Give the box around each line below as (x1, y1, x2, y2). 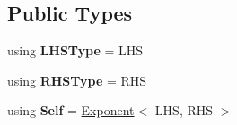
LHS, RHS (154, 101, 214, 120)
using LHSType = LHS (7, 41, 144, 60)
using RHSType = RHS (7, 71, 147, 89)
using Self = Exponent (7, 101, 135, 120)
